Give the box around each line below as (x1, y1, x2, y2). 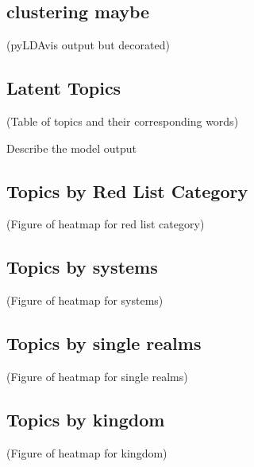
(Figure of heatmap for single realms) (6, 368, 188, 384)
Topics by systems (6, 255, 158, 279)
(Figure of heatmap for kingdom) (6, 444, 167, 461)
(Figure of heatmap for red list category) (6, 216, 205, 232)
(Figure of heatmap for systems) (6, 292, 164, 309)
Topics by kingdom (6, 407, 165, 431)
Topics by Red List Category (6, 178, 248, 203)
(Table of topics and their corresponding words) (6, 113, 239, 129)
